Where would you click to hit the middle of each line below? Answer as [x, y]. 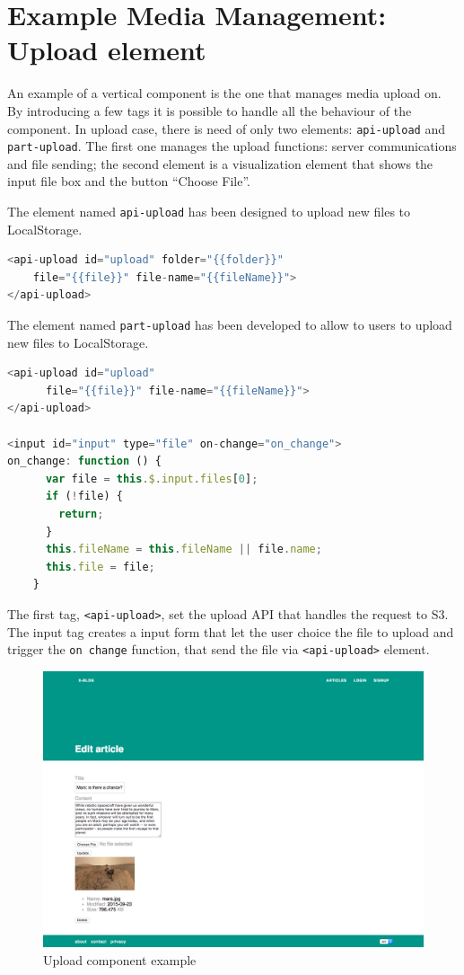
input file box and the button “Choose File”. [129, 181]
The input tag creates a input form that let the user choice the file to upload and [231, 631]
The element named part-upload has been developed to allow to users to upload [230, 325]
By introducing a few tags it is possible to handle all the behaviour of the [210, 110]
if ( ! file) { [84, 496]
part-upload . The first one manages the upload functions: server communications [232, 146]
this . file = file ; [100, 567]
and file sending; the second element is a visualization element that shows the [220, 163]
